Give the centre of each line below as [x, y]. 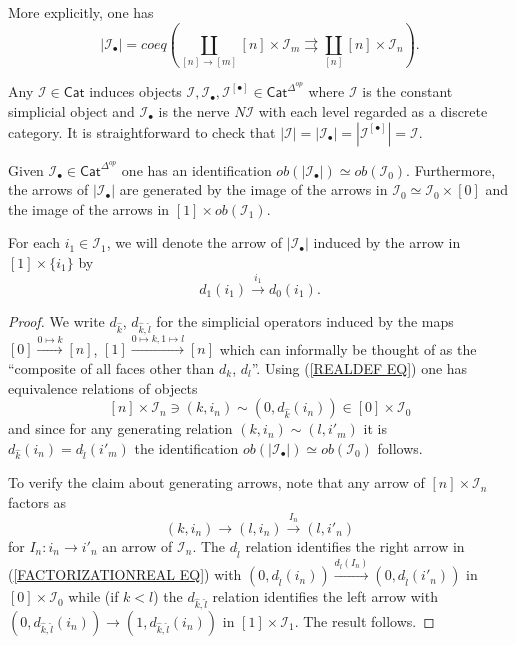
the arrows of [48, 189]
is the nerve [194, 110]
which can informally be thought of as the [348, 348]
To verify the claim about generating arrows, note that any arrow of [216, 482]
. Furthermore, [451, 169]
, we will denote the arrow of [194, 242]
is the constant [407, 91]
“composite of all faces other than [111, 367]
